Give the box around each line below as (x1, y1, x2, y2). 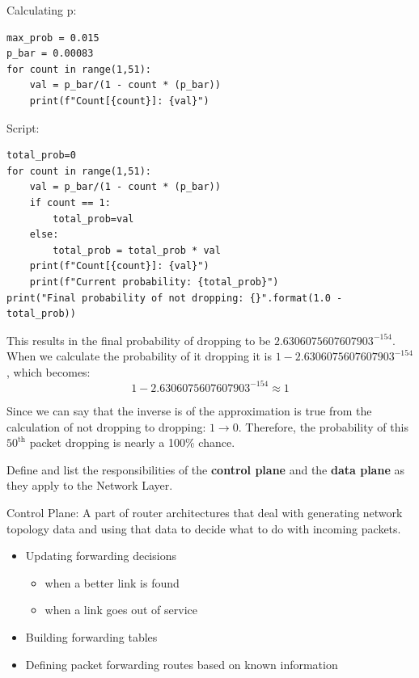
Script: (6, 119, 40, 136)
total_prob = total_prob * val (53, 244, 221, 256)
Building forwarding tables (25, 628, 158, 645)
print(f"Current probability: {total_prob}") (29, 276, 279, 288)
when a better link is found (44, 574, 180, 591)
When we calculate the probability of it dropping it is (6, 347, 273, 364)
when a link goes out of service (44, 601, 197, 618)
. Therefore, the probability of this (238, 418, 408, 435)
